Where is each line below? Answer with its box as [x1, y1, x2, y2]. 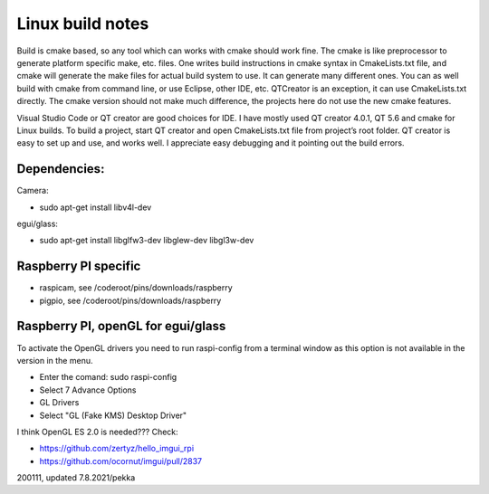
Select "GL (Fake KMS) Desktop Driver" [39, 410, 187, 421]
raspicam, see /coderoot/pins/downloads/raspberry [39, 282, 233, 293]
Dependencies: [16, 161, 105, 176]
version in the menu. [16, 355, 93, 366]
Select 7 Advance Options [39, 385, 137, 395]
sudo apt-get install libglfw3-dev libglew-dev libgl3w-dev [39, 235, 254, 246]
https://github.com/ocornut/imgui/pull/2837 [39, 455, 203, 466]
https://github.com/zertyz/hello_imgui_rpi [39, 443, 195, 454]
